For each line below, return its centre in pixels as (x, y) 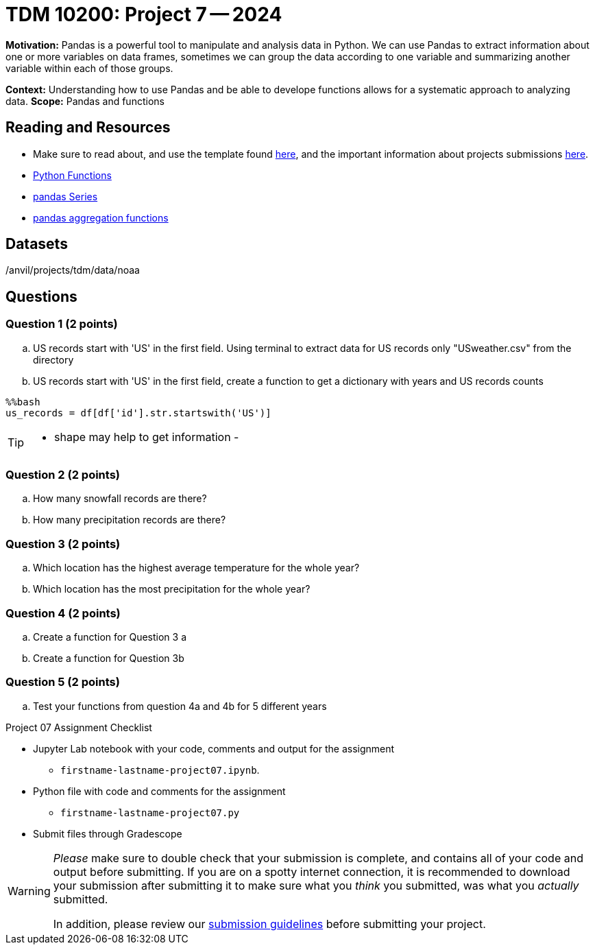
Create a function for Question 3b (109, 658)
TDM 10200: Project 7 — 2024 (144, 14)
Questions (41, 296)
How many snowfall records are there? (120, 499)
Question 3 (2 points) (63, 544)
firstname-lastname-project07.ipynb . (160, 770)
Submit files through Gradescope (108, 833)
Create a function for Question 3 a (110, 637)
